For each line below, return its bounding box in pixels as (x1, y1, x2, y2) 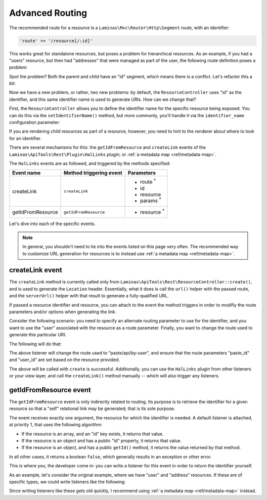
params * (140, 196, 162, 204)
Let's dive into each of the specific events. (9, 221, 96, 227)
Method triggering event (63, 170, 123, 177)
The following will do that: (9, 341, 62, 347)
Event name (12, 170, 41, 177)
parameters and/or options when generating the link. (9, 309, 117, 315)
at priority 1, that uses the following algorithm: (9, 422, 102, 428)
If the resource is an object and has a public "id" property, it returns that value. (21, 438, 182, 444)
